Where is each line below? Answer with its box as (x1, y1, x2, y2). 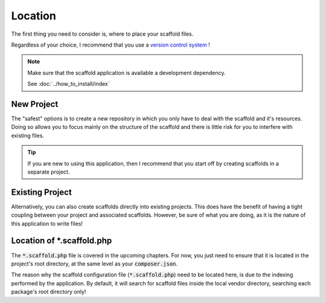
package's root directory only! (11, 288, 86, 296)
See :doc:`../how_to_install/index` (27, 80, 110, 88)
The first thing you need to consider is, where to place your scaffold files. (11, 30, 194, 37)
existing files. (11, 132, 45, 139)
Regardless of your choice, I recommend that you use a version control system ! (11, 41, 211, 48)
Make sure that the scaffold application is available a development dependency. (27, 69, 226, 76)
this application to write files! (11, 220, 83, 227)
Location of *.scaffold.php (11, 236, 112, 246)
